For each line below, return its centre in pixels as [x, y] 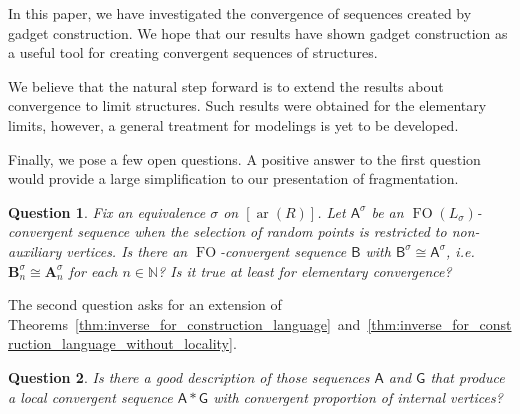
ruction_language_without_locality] [120, 343]
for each [93, 270]
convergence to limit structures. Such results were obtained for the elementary [247, 105]
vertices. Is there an [127, 250]
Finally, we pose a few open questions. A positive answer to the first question [244, 158]
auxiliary [35, 250]
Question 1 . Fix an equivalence [107, 211]
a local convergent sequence [90, 396]
